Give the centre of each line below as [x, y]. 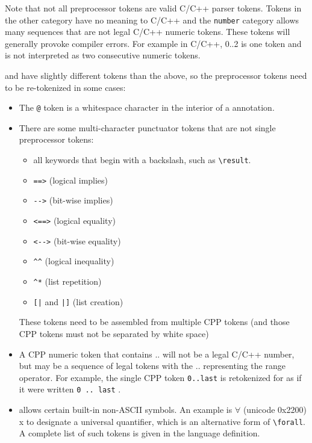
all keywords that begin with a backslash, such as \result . [142, 160]
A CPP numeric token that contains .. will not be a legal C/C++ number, [157, 354]
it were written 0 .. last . [70, 389]
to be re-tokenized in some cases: [65, 87]
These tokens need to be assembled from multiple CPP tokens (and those [154, 322]
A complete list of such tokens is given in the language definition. [139, 433]
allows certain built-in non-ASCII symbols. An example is [126, 409]
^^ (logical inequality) [74, 261]
